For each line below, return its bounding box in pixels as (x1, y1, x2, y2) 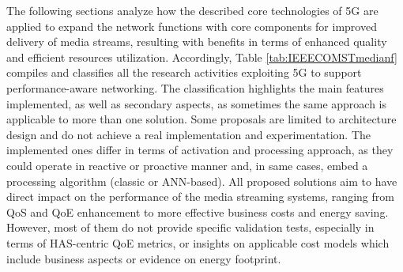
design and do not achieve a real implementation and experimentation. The (6, 126, 371, 142)
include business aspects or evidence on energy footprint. (6, 250, 281, 266)
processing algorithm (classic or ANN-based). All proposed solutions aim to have (6, 172, 397, 189)
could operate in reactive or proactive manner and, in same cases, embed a (6, 157, 368, 173)
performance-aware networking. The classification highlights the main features (6, 79, 384, 96)
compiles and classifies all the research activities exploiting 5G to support (6, 64, 362, 81)
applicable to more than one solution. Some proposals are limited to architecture (6, 111, 397, 127)
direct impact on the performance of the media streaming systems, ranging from (6, 188, 394, 205)
